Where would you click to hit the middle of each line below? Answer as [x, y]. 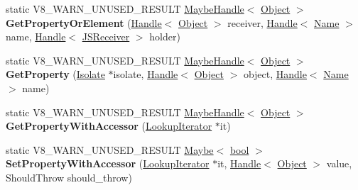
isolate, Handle [146, 74]
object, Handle [275, 74]
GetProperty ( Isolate [55, 74]
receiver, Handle [262, 22]
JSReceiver [106, 37]
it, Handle [239, 163]
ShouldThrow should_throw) [69, 177]
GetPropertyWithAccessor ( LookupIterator [109, 126]
